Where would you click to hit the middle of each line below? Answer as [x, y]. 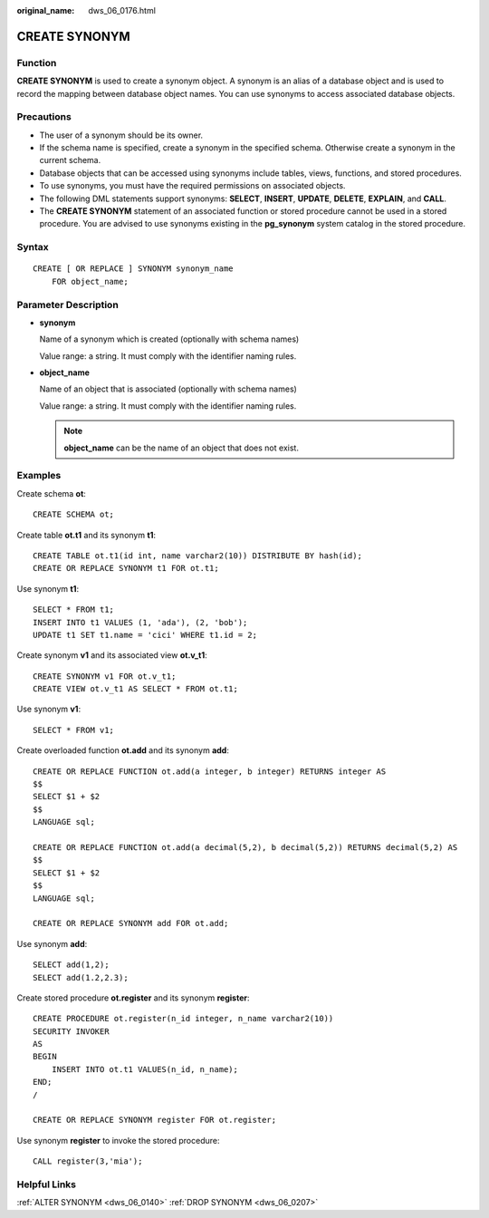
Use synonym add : [52, 943]
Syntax [33, 247]
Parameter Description [68, 304]
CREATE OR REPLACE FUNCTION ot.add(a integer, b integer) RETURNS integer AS [210, 771]
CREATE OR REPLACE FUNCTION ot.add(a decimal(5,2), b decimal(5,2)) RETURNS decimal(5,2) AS [245, 847]
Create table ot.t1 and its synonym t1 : [86, 535]
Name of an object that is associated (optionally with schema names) [168, 389]
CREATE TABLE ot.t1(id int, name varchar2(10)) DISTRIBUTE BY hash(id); [197, 556]
